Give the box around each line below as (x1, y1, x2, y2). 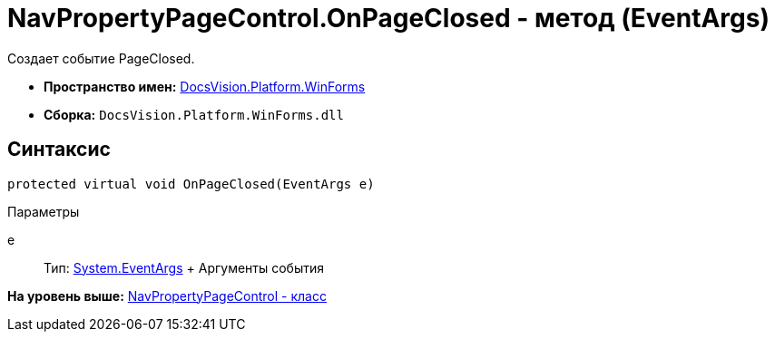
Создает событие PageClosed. (7, 50, 195, 66)
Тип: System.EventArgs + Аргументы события (44, 259, 325, 276)
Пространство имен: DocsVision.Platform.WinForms (44, 78, 366, 94)
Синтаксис (7, 138, 111, 161)
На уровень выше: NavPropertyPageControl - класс (7, 287, 327, 304)
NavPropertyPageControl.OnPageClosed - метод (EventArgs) (7, 3, 770, 34)
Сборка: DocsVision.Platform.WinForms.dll (44, 106, 344, 122)
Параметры (7, 203, 80, 219)
